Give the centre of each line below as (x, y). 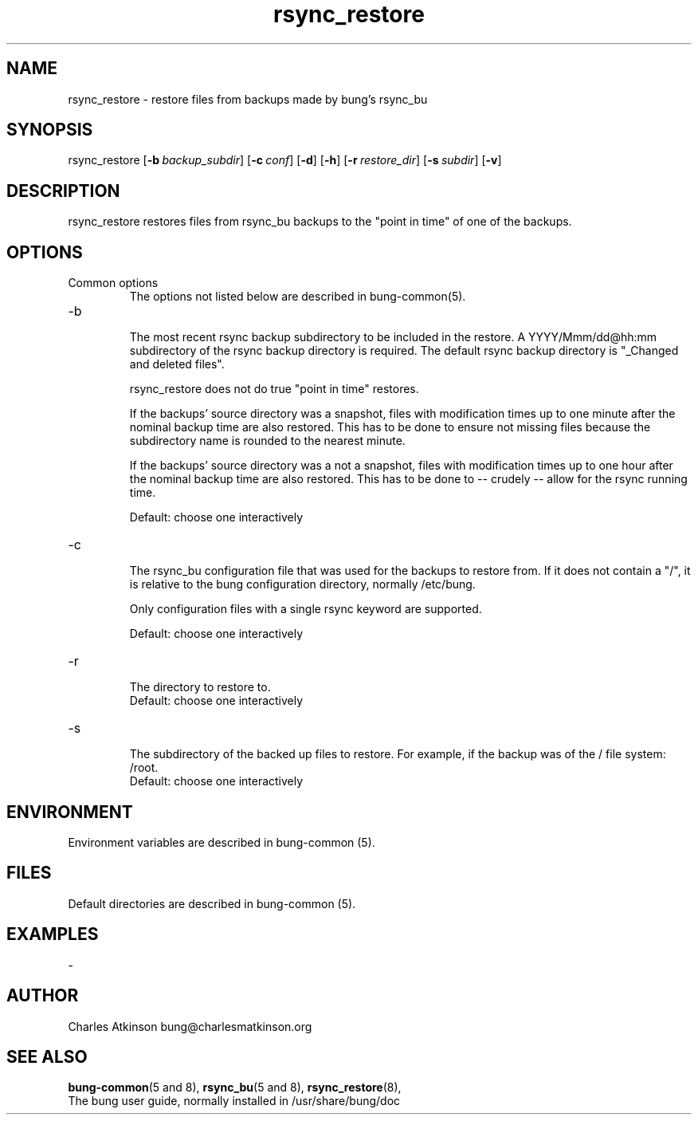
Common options (113, 283)
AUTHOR (43, 996)
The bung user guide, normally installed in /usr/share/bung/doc (234, 1101)
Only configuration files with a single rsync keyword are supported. (306, 609)
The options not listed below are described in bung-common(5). (298, 297)
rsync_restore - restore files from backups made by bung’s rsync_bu (248, 99)
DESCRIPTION (63, 191)
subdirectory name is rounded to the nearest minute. (267, 441)
